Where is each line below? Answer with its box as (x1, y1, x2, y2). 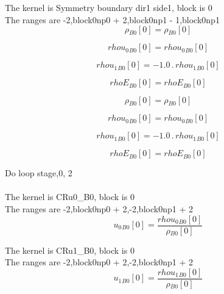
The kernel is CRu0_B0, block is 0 (5, 190, 135, 203)
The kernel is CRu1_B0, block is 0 (5, 243, 135, 256)
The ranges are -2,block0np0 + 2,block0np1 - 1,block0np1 (5, 13, 220, 26)
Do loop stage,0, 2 (5, 167, 72, 179)
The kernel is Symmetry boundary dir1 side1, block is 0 (5, 1, 212, 13)
